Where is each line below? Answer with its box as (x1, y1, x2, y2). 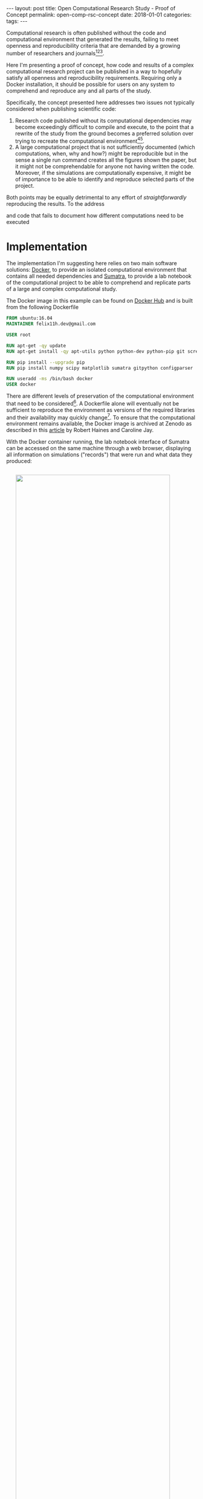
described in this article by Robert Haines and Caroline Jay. (6, 427, 154, 434)
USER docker (6, 381, 36, 388)
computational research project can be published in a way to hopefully (6, 68, 182, 75)
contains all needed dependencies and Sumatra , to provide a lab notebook (6, 272, 192, 280)
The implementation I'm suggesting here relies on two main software (6, 260, 177, 267)
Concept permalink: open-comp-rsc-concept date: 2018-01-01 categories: (6, 11, 192, 18)
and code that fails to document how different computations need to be (6, 212, 184, 219)
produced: (6, 458, 32, 465)
